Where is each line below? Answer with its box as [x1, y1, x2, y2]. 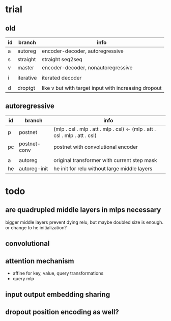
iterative [17, 74, 37, 81]
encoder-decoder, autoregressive [41, 47, 124, 55]
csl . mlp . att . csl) [53, 131, 97, 139]
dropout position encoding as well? [5, 307, 120, 316]
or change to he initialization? [5, 224, 67, 230]
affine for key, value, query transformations [12, 270, 104, 276]
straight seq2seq [41, 56, 82, 63]
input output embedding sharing [5, 290, 110, 299]
